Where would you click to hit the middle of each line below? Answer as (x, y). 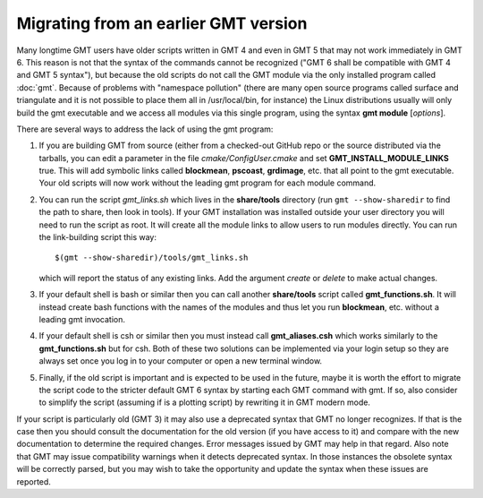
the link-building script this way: (97, 237)
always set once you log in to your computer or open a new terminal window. (180, 361)
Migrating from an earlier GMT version (162, 23)
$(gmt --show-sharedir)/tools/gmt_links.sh (152, 258)
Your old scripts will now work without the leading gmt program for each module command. (208, 183)
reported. (34, 481)
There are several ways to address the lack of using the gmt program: (145, 129)
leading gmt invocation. (82, 319)
